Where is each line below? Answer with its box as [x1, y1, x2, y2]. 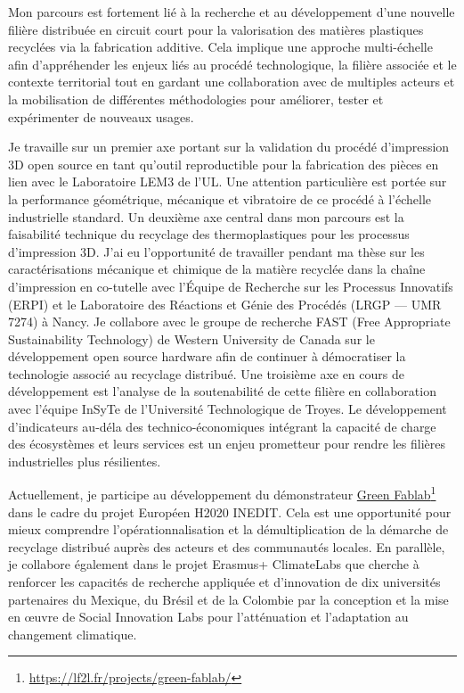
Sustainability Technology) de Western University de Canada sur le [8, 329, 375, 348]
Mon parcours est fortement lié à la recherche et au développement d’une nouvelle [8, 3, 455, 21]
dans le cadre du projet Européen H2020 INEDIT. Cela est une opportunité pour [8, 502, 452, 521]
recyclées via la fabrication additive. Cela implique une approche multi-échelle [8, 37, 433, 56]
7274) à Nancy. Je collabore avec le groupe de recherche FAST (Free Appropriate [8, 312, 451, 331]
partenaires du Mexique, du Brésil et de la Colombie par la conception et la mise [8, 590, 449, 608]
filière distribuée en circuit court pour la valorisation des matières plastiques [8, 20, 424, 38]
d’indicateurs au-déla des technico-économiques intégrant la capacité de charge [8, 417, 436, 435]
